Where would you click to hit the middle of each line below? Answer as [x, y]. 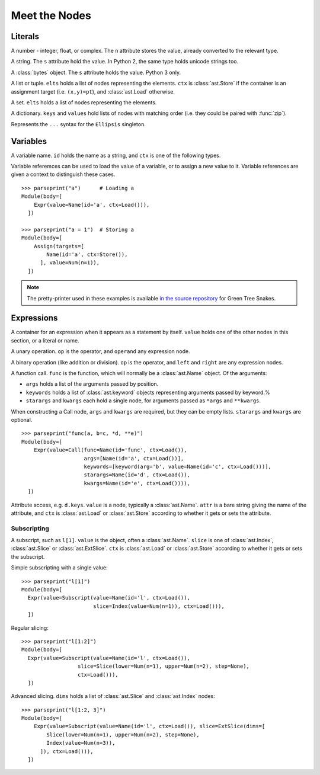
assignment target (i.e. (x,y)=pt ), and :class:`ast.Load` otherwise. [93, 91]
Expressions [34, 318]
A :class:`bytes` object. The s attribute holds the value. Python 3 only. [96, 72]
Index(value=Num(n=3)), [81, 743]
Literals [25, 36]
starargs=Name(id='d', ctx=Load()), [137, 475]
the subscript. [28, 556]
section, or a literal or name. [45, 340]
